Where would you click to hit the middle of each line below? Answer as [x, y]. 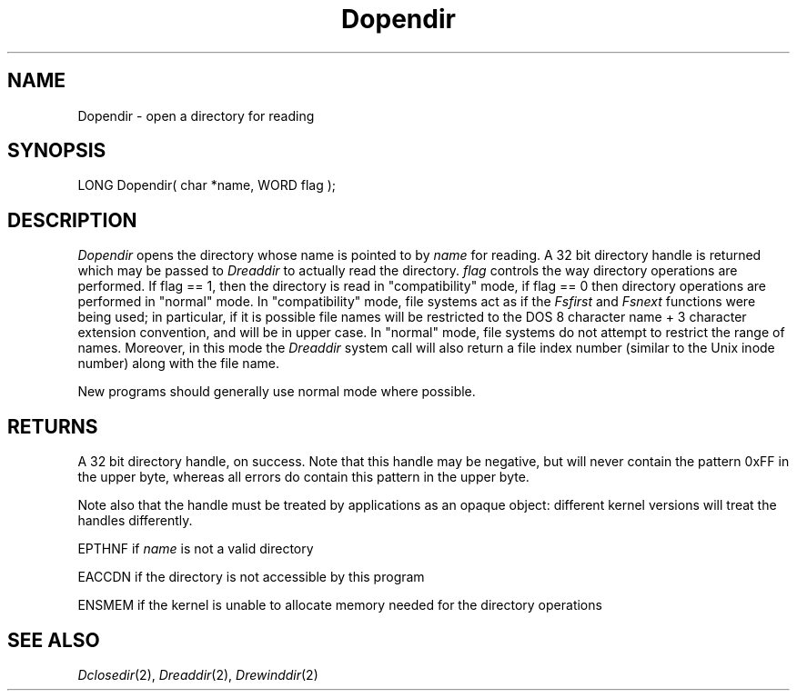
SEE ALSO [54, 640]
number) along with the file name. [178, 364]
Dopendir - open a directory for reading [196, 115]
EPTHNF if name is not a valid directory [196, 549]
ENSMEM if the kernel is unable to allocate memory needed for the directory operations [340, 605]
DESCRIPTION [72, 220]
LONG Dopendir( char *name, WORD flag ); [207, 185]
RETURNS [53, 426]
